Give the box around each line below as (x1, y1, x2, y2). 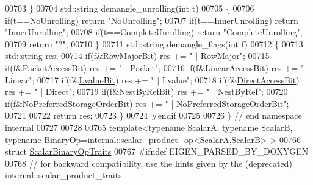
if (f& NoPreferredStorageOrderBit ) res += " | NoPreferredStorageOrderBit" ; (5, 97, 289, 110)
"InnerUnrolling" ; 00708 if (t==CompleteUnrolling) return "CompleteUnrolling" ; (5, 26, 303, 38)
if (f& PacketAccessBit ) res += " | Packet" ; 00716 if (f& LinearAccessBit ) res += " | (5, 61, 309, 74)
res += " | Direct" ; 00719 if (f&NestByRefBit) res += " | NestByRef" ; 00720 (5, 85, 288, 98)
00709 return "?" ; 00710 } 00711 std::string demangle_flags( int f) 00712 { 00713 (5, 37, 303, 50)
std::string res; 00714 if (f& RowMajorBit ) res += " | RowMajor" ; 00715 (5, 49, 270, 62)
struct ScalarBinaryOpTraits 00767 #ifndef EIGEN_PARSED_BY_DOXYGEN (5, 145, 309, 158)
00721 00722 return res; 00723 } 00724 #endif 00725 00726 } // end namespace (5, 109, 302, 122)
